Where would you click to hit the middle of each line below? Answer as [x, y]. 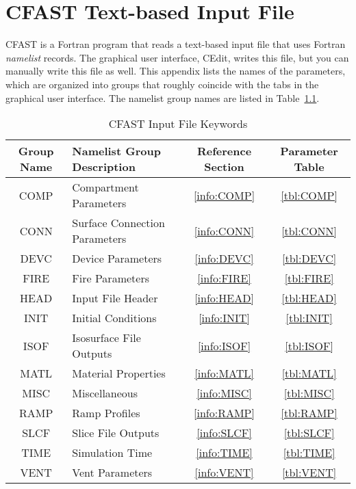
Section [224, 167]
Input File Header [115, 298]
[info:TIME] [224, 453]
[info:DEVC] [224, 259]
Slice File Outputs [116, 433]
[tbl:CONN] [309, 230]
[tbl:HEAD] [309, 298]
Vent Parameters [112, 473]
